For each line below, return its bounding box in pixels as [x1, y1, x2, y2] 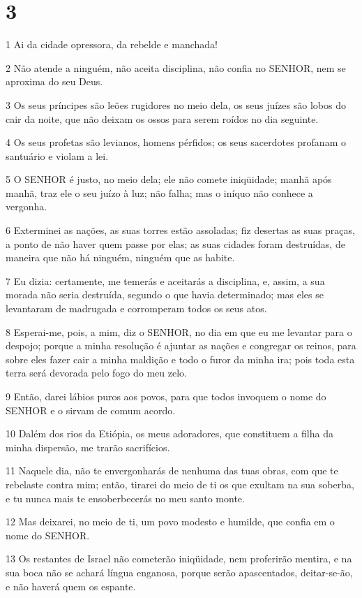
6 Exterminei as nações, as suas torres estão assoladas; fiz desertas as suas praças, [6, 223, 355, 238]
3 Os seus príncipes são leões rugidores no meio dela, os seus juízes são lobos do [6, 97, 346, 112]
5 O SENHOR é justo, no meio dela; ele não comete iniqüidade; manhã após [6, 172, 332, 187]
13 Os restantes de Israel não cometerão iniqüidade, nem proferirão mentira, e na [6, 551, 352, 566]
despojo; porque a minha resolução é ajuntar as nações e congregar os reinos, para [6, 338, 356, 353]
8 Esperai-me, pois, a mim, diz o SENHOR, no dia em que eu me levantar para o [6, 324, 352, 339]
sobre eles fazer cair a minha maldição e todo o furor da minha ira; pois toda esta [6, 351, 355, 366]
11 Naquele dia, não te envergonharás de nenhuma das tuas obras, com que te [6, 463, 338, 478]
